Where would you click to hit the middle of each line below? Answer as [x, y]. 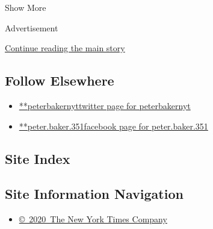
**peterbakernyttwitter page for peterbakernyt [105, 105]
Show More [26, 7]
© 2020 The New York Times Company [93, 219]
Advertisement [32, 27]
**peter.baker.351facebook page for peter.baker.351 [113, 126]
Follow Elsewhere [60, 80]
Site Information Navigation [94, 194]
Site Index [38, 158]
